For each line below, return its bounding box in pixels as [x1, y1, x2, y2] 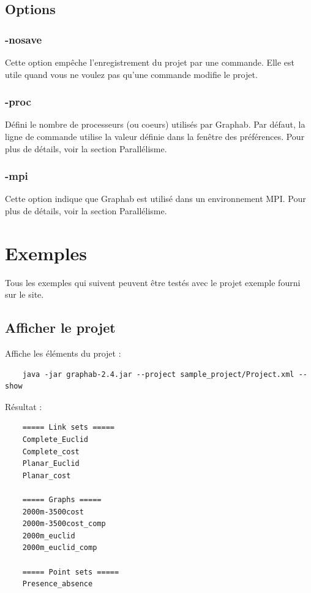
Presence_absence [22, 579, 93, 589]
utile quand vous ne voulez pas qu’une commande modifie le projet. [5, 68, 258, 80]
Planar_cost [22, 471, 71, 480]
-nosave [5, 31, 42, 47]
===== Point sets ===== [22, 567, 119, 576]
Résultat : [5, 400, 42, 413]
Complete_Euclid [22, 435, 89, 444]
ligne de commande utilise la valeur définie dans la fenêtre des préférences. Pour [5, 130, 305, 142]
